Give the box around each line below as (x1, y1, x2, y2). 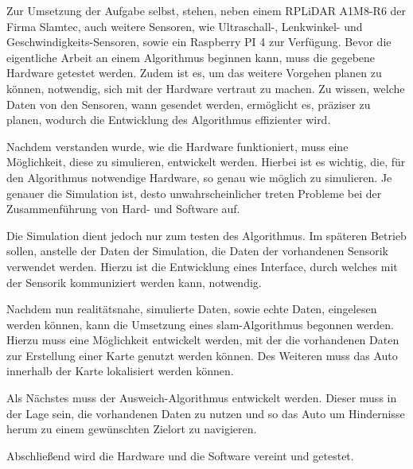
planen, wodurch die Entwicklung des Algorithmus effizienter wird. (6, 111, 331, 128)
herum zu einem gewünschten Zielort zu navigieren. (6, 421, 257, 437)
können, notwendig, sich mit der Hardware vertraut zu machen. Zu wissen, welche (6, 79, 405, 96)
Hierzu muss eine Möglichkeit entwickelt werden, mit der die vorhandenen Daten (6, 331, 399, 348)
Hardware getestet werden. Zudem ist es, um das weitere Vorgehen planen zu (6, 64, 382, 81)
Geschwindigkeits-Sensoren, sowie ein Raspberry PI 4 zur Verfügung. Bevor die (6, 33, 392, 50)
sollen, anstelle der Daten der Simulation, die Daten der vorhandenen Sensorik (6, 242, 388, 259)
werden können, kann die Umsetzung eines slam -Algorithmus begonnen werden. (6, 316, 394, 332)
